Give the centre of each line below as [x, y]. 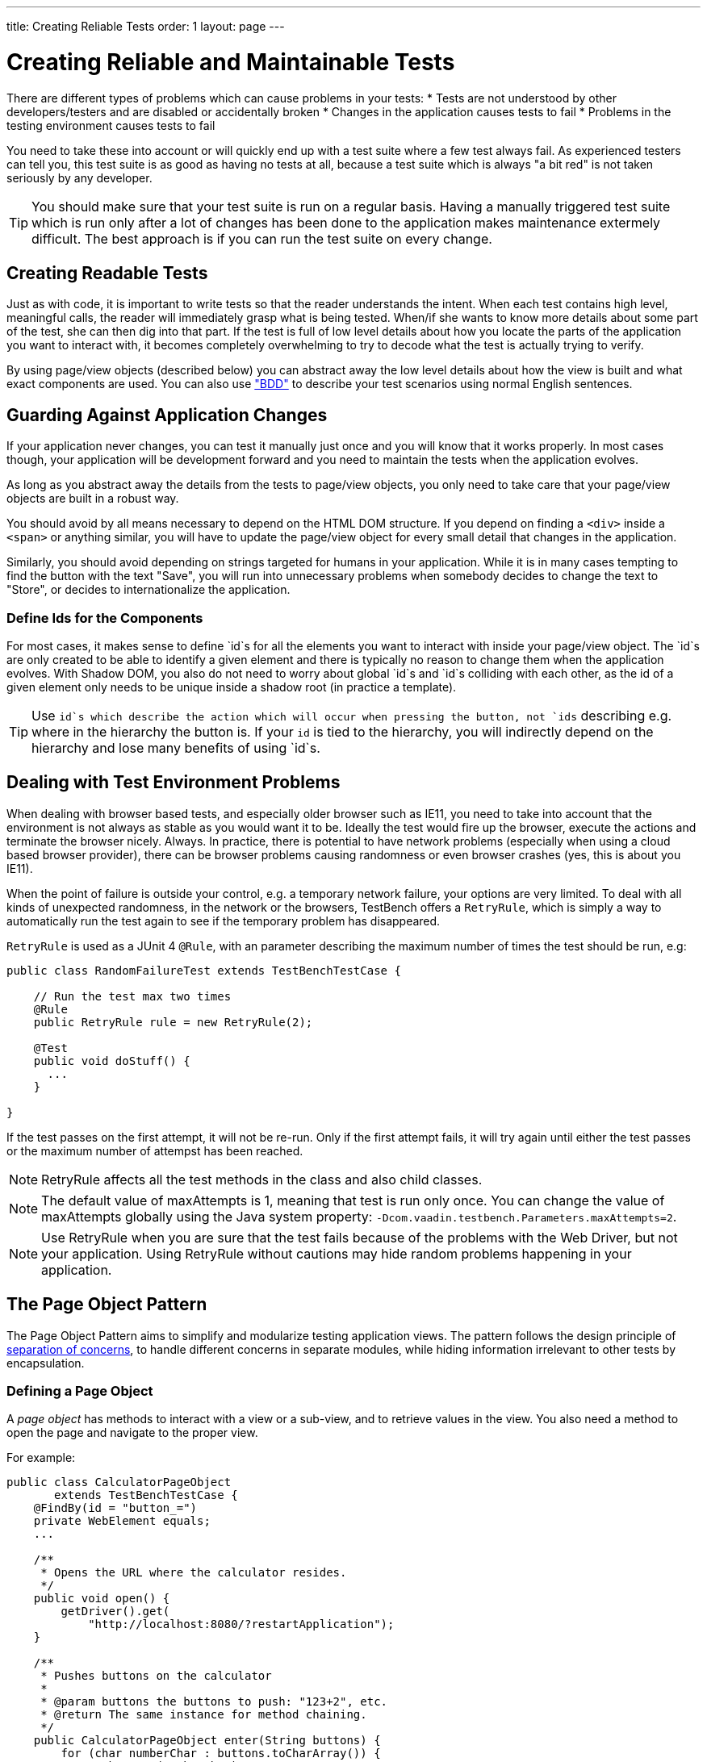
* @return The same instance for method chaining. [204, 1715]
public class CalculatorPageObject [119, 1482]
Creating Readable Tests [107, 273]
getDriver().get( [115, 1612]
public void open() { [102, 1599]
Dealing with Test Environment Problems [174, 783]
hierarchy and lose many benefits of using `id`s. [176, 747]
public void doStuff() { [112, 1061]
